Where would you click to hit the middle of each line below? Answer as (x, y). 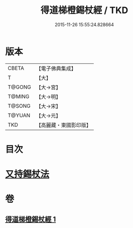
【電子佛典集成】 (56, 68)
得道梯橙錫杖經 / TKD (84, 10)
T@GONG (19, 87)
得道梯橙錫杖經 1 (31, 219)
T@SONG (19, 106)
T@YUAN (19, 115)
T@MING (19, 96)
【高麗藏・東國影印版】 (63, 125)
